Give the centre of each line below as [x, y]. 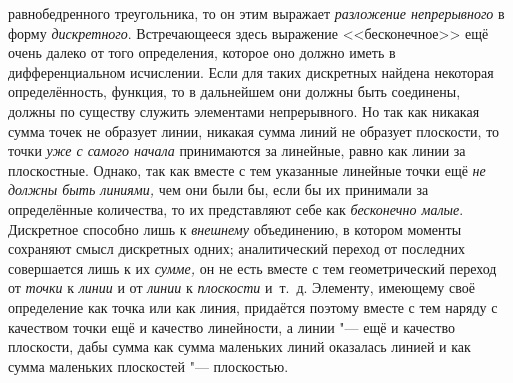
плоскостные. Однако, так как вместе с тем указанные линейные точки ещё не [247, 169]
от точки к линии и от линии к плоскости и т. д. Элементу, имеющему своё [241, 287]
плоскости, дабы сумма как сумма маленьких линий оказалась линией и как [239, 346]
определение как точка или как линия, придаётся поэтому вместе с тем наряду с [253, 306]
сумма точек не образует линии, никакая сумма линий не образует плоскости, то [254, 130]
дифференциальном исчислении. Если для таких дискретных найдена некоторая [251, 71]
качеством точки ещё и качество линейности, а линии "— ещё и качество [231, 326]
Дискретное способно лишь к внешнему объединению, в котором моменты [235, 228]
